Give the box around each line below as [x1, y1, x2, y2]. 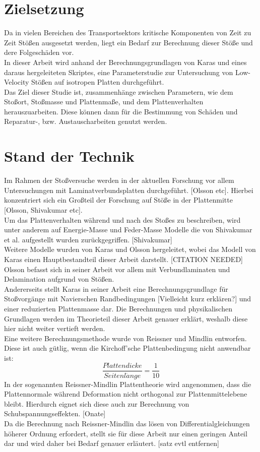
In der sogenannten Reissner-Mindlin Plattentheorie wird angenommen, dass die [4, 378, 251, 389]
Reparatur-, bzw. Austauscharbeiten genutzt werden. [4, 116, 167, 126]
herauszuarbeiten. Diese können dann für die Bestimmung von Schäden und [4, 106, 238, 116]
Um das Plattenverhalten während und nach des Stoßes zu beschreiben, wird [4, 214, 241, 225]
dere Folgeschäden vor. [4, 47, 74, 57]
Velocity [4, 77, 29, 87]
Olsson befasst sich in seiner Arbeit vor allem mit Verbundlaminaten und [4, 264, 230, 274]
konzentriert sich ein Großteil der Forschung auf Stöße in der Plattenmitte [4, 195, 233, 205]
